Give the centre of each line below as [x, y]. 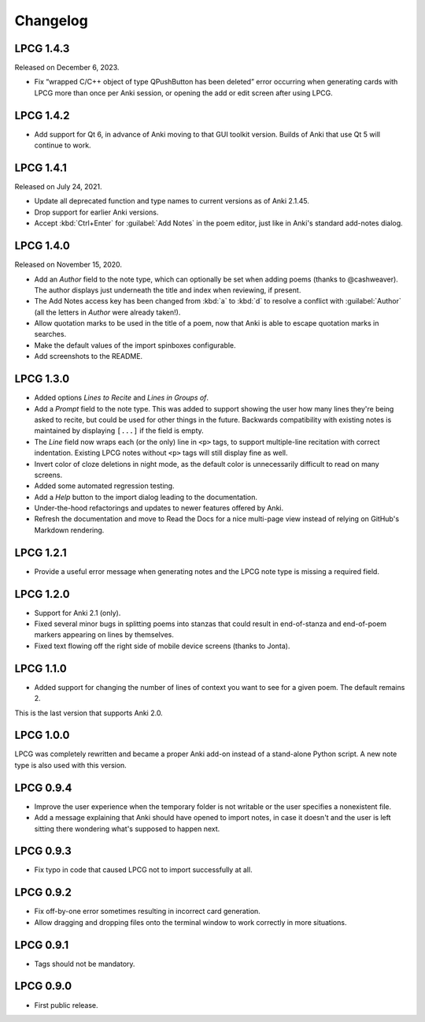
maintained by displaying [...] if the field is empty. [119, 431]
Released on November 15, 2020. [68, 265]
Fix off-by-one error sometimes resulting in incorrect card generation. [148, 912]
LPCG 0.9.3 [43, 851]
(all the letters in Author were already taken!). [107, 312]
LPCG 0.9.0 [43, 986]
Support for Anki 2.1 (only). [78, 613]
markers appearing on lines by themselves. [104, 635]
